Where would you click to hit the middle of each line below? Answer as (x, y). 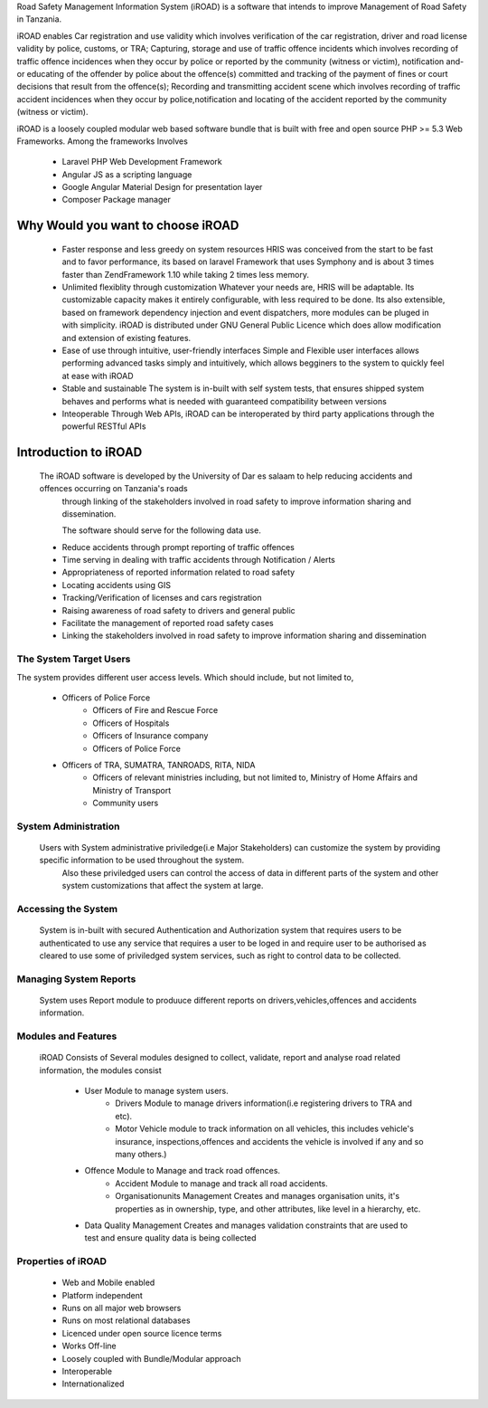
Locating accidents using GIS (117, 585)
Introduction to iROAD (80, 452)
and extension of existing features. (127, 338)
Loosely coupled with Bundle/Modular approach (151, 1358)
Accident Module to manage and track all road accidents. (222, 1183)
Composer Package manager (116, 200)
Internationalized (93, 1384)
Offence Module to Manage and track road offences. (182, 1171)
